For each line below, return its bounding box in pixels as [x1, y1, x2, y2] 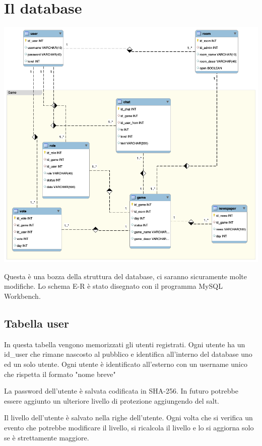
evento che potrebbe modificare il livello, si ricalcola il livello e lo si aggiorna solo [4, 422, 254, 432]
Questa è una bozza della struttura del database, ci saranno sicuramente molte [4, 271, 247, 281]
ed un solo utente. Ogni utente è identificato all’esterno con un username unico [4, 358, 247, 369]
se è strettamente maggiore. [4, 432, 89, 442]
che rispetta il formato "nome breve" [4, 368, 116, 379]
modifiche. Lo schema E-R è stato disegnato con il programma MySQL [4, 281, 223, 291]
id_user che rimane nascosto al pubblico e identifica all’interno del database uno [4, 349, 252, 359]
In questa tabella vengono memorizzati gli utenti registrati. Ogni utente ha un [4, 339, 245, 349]
